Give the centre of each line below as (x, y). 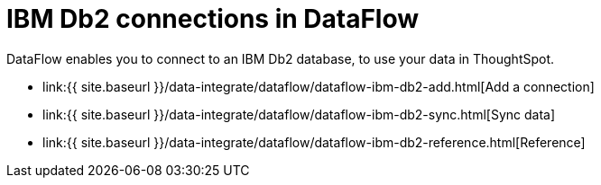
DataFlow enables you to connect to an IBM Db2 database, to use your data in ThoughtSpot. (281, 58)
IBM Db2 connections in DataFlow (213, 19)
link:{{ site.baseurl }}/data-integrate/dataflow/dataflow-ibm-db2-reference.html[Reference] (314, 142)
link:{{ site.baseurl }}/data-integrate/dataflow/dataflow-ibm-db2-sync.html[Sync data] (299, 114)
